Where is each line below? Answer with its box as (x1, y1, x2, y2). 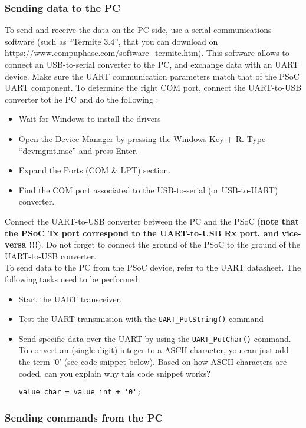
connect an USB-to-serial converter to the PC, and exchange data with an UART (5, 58, 299, 70)
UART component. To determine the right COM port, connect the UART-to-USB (5, 81, 302, 94)
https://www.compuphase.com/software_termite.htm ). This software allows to (5, 47, 289, 59)
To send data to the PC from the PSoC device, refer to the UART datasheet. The (5, 261, 301, 274)
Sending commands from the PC (5, 410, 163, 424)
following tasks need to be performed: (5, 272, 140, 285)
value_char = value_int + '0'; (18, 388, 142, 397)
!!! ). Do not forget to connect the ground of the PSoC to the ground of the (29, 238, 300, 251)
